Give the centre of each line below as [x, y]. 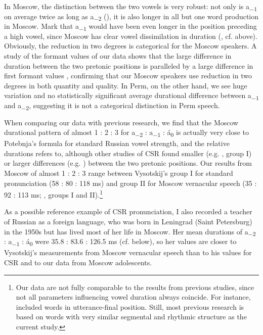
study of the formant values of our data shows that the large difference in [118, 55]
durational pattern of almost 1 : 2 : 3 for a [70, 132]
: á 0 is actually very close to [206, 133]
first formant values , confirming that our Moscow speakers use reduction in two [128, 76]
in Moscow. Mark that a [41, 26]
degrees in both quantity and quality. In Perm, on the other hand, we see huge [126, 85]
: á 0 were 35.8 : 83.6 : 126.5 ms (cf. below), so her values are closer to [129, 242]
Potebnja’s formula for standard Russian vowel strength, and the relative [117, 143]
